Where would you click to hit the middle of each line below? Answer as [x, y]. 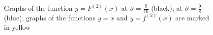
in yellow [17, 27]
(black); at [167, 8]
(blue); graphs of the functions [50, 17]
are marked [192, 17]
